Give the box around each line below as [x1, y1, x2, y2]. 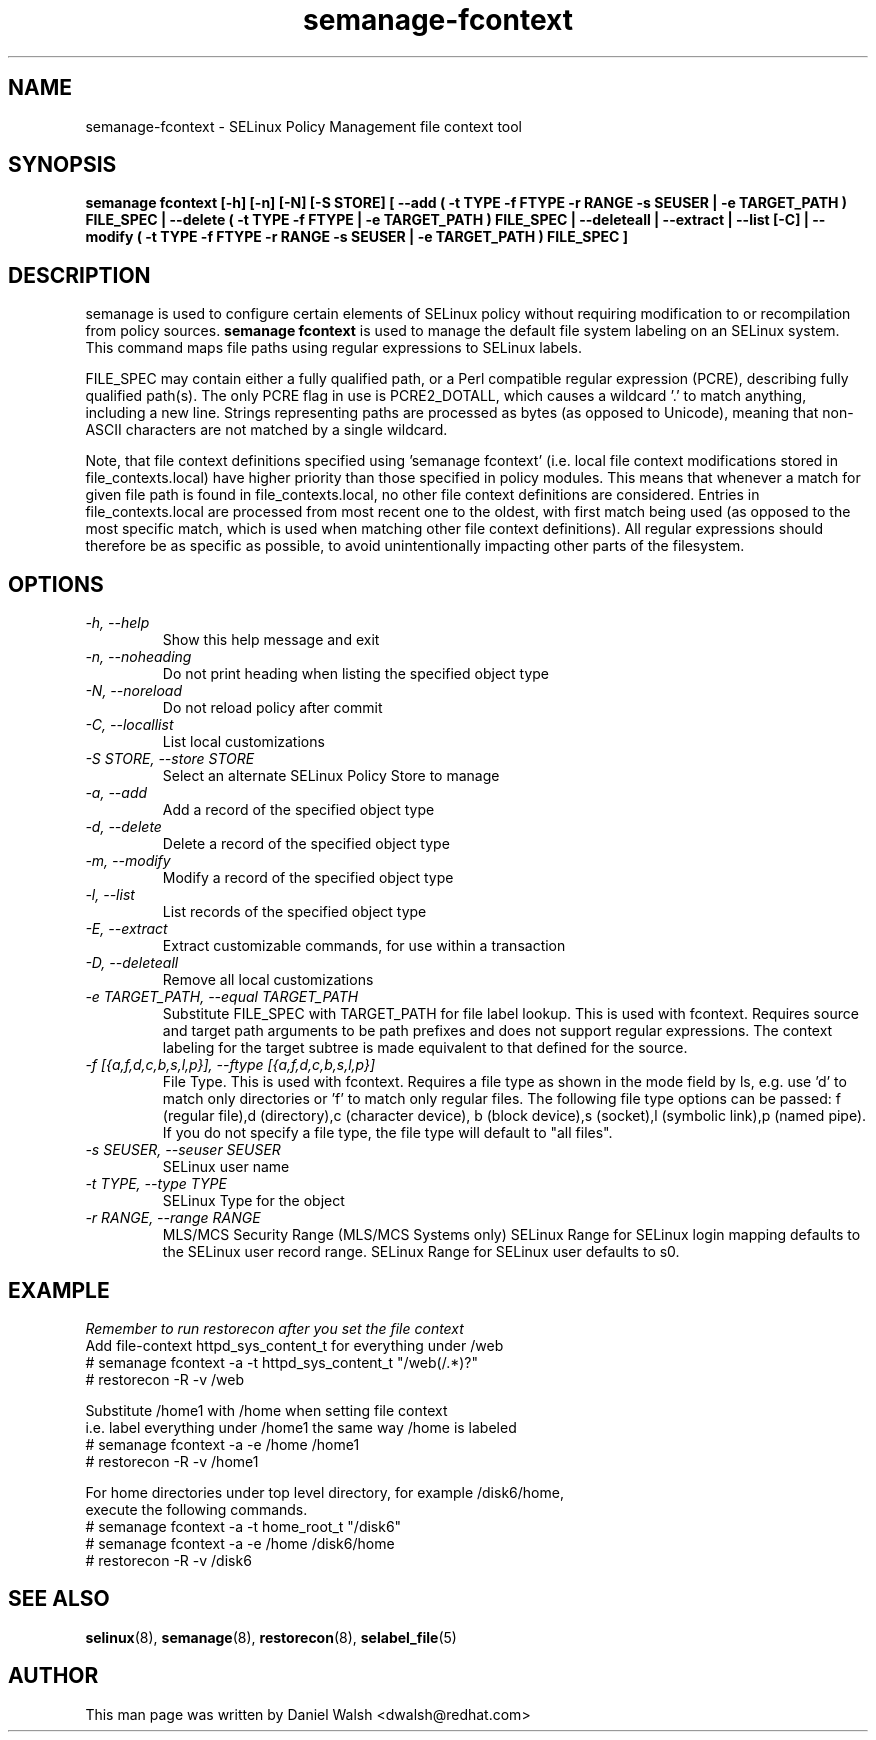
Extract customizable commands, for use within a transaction [162, 937, 566, 955]
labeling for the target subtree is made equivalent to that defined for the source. [162, 1039, 688, 1057]
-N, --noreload [85, 682, 183, 700]
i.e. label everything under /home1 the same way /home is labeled [85, 1418, 517, 1436]
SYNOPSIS [8, 152, 117, 178]
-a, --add [85, 784, 148, 802]
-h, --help [85, 614, 150, 632]
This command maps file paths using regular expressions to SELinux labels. [85, 339, 583, 357]
